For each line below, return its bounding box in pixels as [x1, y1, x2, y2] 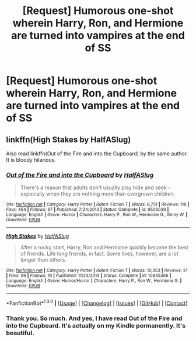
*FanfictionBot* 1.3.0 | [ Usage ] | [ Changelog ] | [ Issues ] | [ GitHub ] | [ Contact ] [6, 299, 188, 307]
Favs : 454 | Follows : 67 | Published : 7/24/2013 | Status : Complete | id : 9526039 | [6, 207, 169, 213]
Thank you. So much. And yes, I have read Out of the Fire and [6, 314, 183, 322]
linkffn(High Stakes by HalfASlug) [6, 134, 131, 144]
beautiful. [6, 329, 34, 337]
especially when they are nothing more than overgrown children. [20, 190, 176, 197]
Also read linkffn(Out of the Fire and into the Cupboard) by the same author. [6, 150, 188, 157]
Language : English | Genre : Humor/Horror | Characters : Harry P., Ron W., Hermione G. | [6, 278, 182, 284]
